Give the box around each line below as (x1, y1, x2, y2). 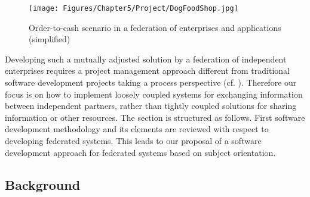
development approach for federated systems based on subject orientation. (5, 146, 276, 158)
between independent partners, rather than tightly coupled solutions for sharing (5, 99, 297, 112)
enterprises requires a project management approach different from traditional (5, 64, 290, 77)
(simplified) (29, 33, 70, 45)
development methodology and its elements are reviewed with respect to (5, 123, 269, 135)
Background (5, 175, 81, 193)
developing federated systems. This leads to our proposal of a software (5, 135, 262, 146)
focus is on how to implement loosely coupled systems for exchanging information (5, 87, 303, 100)
